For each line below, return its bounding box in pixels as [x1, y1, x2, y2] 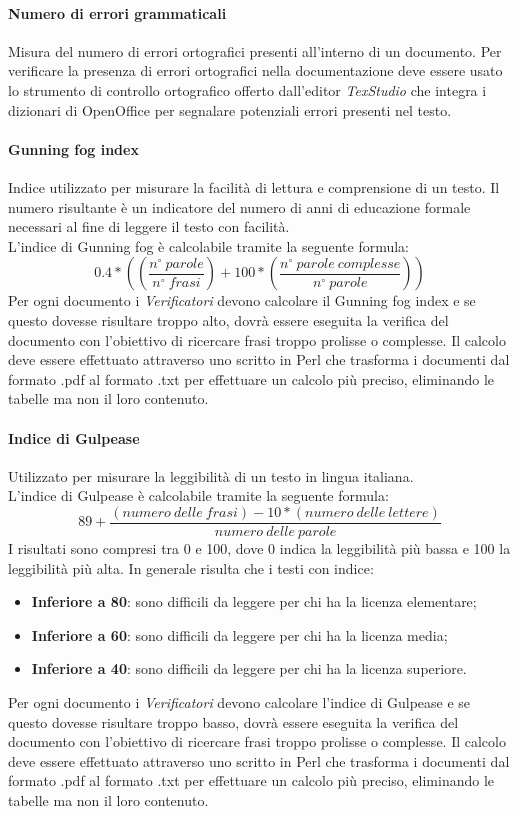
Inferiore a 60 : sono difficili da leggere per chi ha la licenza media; [31, 624, 448, 645]
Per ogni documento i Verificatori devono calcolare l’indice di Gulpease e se [8, 691, 471, 712]
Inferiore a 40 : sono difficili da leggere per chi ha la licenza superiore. [31, 658, 467, 679]
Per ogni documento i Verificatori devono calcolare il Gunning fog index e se [8, 290, 476, 311]
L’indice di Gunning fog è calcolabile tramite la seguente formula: [8, 235, 410, 256]
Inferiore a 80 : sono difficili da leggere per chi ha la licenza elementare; [31, 591, 477, 612]
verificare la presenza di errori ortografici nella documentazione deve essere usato [8, 60, 503, 81]
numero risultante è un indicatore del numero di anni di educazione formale [8, 196, 471, 217]
